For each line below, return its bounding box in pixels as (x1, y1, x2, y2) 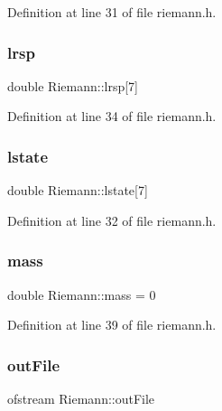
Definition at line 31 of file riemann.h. (7, 3, 217, 21)
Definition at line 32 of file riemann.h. (7, 210, 217, 229)
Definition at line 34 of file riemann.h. (7, 107, 217, 126)
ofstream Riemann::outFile (7, 389, 155, 408)
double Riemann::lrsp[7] (7, 76, 139, 95)
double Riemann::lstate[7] (7, 181, 148, 200)
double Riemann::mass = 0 (7, 285, 156, 304)
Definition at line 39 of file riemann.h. (7, 315, 217, 334)
